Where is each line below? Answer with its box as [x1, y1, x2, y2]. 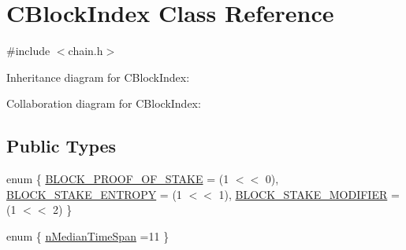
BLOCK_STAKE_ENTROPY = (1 [6, 186, 182, 202]
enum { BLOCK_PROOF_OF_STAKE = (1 [6, 171, 229, 187]
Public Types [6, 134, 117, 158]
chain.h [68, 42, 103, 59]
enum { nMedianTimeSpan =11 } [6, 227, 169, 244]
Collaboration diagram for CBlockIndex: [6, 95, 201, 112]
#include [6, 42, 50, 59]
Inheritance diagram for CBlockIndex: [6, 68, 190, 85]
